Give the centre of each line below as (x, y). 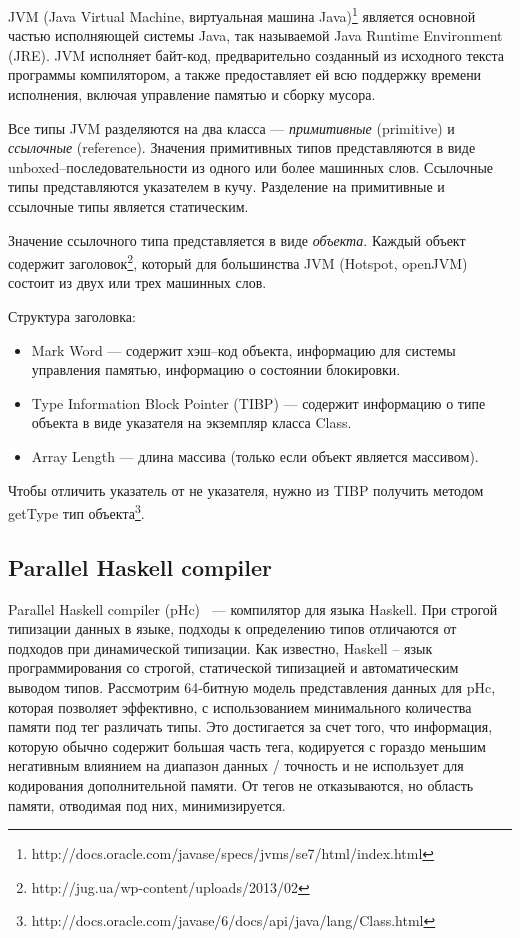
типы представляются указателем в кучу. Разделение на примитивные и (226, 186)
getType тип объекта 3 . (76, 511)
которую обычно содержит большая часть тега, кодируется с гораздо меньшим (247, 745)
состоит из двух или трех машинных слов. (137, 282)
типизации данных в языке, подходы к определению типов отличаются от (232, 628)
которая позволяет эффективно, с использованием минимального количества (240, 706)
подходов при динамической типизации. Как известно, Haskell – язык (220, 647)
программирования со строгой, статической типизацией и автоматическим (233, 667)
